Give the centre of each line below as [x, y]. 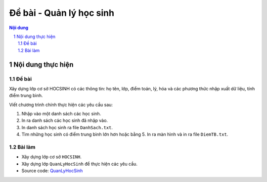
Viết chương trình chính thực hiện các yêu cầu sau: [61, 105]
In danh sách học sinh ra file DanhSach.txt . [67, 127]
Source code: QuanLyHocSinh [52, 171]
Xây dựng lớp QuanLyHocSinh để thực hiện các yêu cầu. [80, 164]
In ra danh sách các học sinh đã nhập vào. [65, 120]
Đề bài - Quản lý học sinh [62, 13]
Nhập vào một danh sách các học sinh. [61, 114]
